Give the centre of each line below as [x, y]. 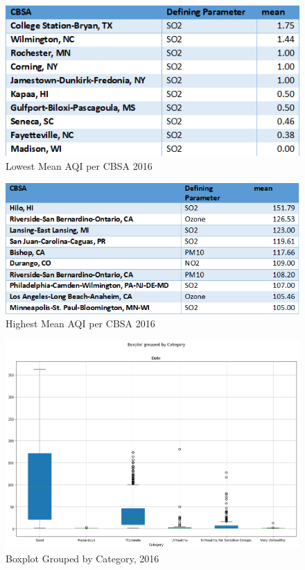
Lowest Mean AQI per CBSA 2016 [79, 166]
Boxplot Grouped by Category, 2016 [82, 558]
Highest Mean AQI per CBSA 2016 [80, 323]
